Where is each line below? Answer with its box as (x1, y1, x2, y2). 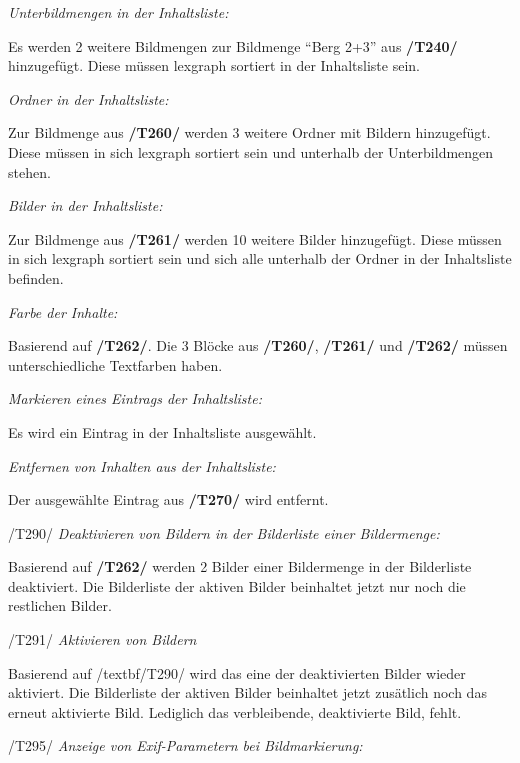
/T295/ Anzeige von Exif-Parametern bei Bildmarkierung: (8, 735, 363, 756)
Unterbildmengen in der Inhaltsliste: (8, 2, 229, 22)
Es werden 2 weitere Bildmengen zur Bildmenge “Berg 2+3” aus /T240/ (8, 35, 458, 56)
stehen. (8, 161, 51, 182)
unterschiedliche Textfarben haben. (8, 354, 223, 375)
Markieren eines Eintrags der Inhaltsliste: (8, 388, 262, 409)
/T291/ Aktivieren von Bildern (8, 629, 197, 650)
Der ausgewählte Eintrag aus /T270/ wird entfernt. (8, 489, 329, 510)
